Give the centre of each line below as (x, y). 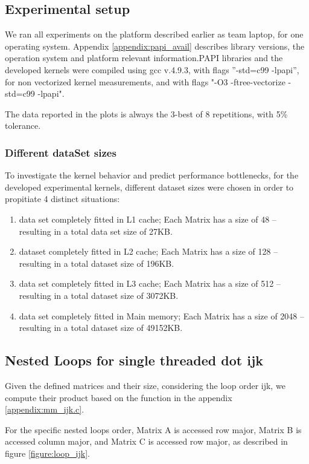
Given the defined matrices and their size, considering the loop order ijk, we (145, 385)
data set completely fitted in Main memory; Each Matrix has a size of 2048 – (161, 315)
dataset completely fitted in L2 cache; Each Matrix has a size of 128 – (148, 251)
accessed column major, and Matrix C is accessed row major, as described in (146, 441)
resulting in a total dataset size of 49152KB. (101, 328)
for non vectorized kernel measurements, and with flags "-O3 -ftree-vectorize (145, 81)
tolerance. (23, 126)
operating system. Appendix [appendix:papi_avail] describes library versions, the (155, 46)
